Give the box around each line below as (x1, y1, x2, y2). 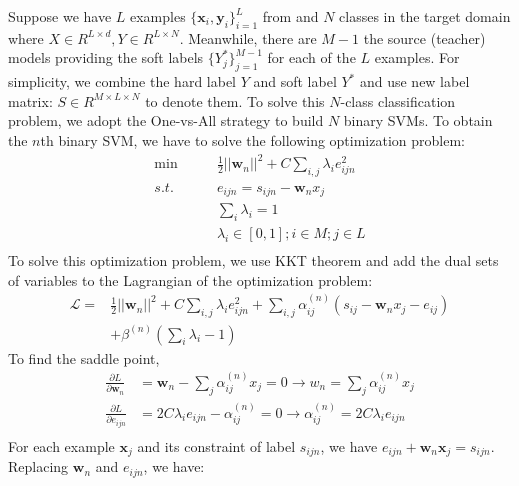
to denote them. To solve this (145, 90, 325, 111)
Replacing (8, 456, 69, 477)
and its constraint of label (137, 435, 296, 456)
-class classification (340, 90, 456, 111)
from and (262, 6, 319, 26)
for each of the (267, 47, 356, 68)
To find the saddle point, (8, 347, 160, 368)
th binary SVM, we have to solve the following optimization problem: (40, 129, 465, 150)
